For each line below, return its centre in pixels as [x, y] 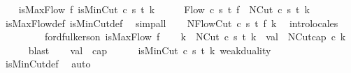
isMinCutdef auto [48, 64]
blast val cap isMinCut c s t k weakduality [150, 50]
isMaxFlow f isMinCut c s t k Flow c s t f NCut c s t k [164, 9]
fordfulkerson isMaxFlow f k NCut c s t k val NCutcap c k [195, 36]
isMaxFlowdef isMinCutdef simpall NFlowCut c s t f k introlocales [172, 23]
